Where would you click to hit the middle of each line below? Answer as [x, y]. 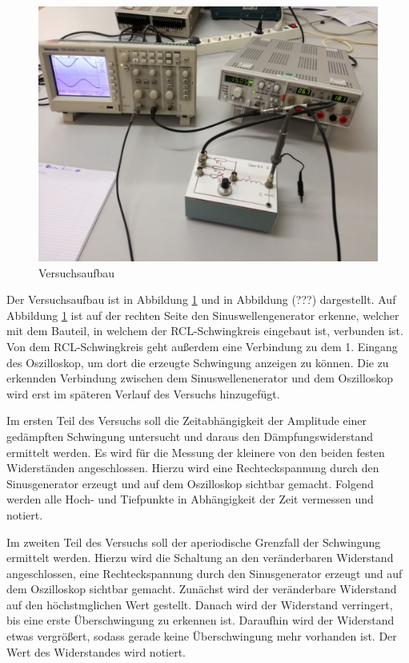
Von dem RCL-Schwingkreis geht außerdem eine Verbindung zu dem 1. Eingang [202, 346]
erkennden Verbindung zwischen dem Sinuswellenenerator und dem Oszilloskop [200, 378]
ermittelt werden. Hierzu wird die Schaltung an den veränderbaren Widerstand [200, 558]
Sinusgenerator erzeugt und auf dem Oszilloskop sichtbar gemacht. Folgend [190, 483]
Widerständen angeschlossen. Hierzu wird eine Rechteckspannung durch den [193, 468]
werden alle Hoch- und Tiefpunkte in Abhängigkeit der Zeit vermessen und [190, 499]
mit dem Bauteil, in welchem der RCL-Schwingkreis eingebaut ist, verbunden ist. [205, 331]
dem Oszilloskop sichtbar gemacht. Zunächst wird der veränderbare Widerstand [202, 589]
